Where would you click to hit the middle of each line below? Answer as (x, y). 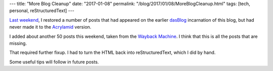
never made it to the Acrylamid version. (50, 27)
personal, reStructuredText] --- (42, 11)
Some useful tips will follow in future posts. (54, 62)
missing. (18, 43)
